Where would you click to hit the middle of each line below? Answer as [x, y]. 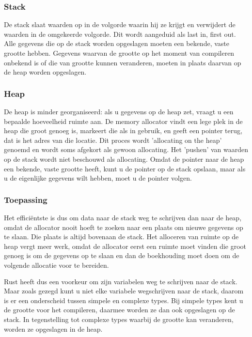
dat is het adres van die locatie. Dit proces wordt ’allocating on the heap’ [113, 140]
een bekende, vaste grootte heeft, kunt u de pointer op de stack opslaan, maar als [125, 168]
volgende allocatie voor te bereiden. [56, 265]
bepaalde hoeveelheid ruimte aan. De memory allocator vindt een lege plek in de [123, 121]
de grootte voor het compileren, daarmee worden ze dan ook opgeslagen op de [119, 310]
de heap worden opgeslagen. [45, 72]
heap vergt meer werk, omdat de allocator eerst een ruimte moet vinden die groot [125, 246]
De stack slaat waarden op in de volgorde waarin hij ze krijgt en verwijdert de [120, 24]
